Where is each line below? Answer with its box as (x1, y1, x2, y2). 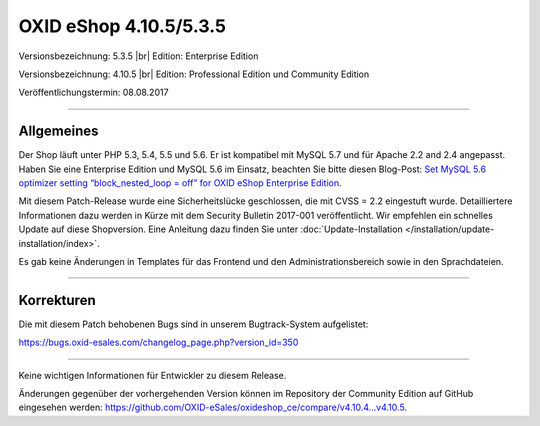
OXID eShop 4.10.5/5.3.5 (18, 15, 227, 37)
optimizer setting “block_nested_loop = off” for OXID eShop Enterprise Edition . (18, 177, 342, 189)
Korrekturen (18, 291, 96, 309)
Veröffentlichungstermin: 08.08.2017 (18, 86, 169, 99)
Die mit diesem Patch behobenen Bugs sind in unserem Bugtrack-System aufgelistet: (18, 318, 369, 330)
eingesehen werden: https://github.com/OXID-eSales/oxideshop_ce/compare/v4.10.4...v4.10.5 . (18, 401, 408, 414)
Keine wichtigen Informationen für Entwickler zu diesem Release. (18, 369, 287, 381)
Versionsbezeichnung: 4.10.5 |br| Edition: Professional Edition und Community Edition (18, 68, 370, 80)
